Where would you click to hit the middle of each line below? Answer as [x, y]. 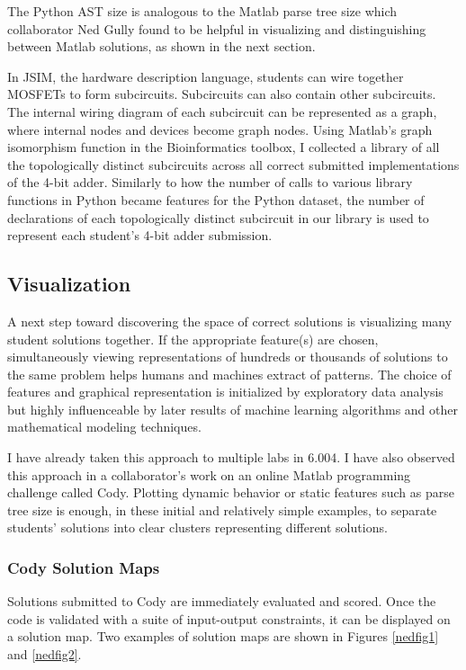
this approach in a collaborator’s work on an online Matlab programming [209, 474]
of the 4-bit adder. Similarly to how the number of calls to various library [210, 182]
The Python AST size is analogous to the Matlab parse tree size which [202, 11]
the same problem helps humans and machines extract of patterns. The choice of [229, 374]
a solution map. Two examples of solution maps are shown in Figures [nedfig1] [223, 636]
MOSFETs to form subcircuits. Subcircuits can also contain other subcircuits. [222, 94]
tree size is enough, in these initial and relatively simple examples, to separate [222, 509]
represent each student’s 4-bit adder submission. [140, 235]
